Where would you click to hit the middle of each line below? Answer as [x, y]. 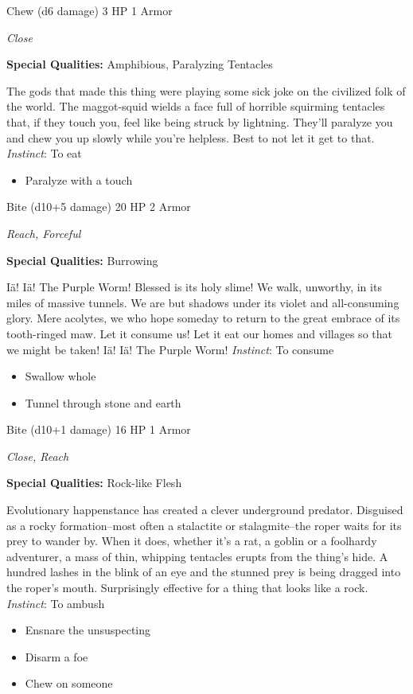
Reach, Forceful [44, 233]
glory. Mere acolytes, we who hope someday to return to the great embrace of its [203, 318]
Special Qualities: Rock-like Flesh [94, 483]
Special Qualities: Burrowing [82, 260]
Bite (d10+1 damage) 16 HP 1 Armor [99, 429]
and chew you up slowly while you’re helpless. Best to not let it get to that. [191, 137]
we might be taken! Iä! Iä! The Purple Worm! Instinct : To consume [170, 349]
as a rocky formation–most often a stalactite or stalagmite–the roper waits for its [204, 525]
